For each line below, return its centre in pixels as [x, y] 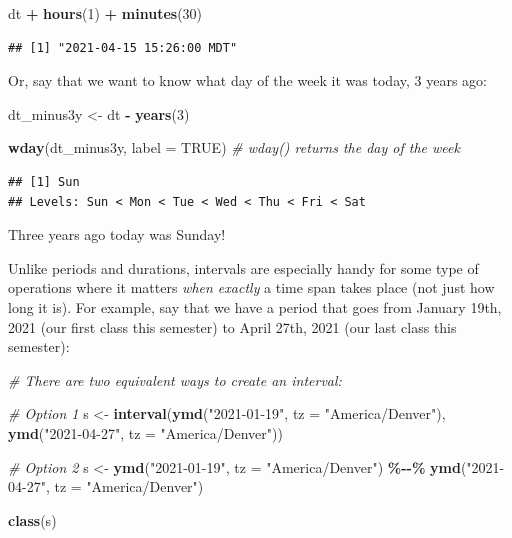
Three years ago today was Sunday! [117, 234]
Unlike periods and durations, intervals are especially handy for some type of [243, 267]
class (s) [32, 519]
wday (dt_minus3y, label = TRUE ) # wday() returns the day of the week [234, 147]
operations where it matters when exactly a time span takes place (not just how [251, 287]
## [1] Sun [44, 181]
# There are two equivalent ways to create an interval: [175, 379]
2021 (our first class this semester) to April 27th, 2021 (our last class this [232, 326]
